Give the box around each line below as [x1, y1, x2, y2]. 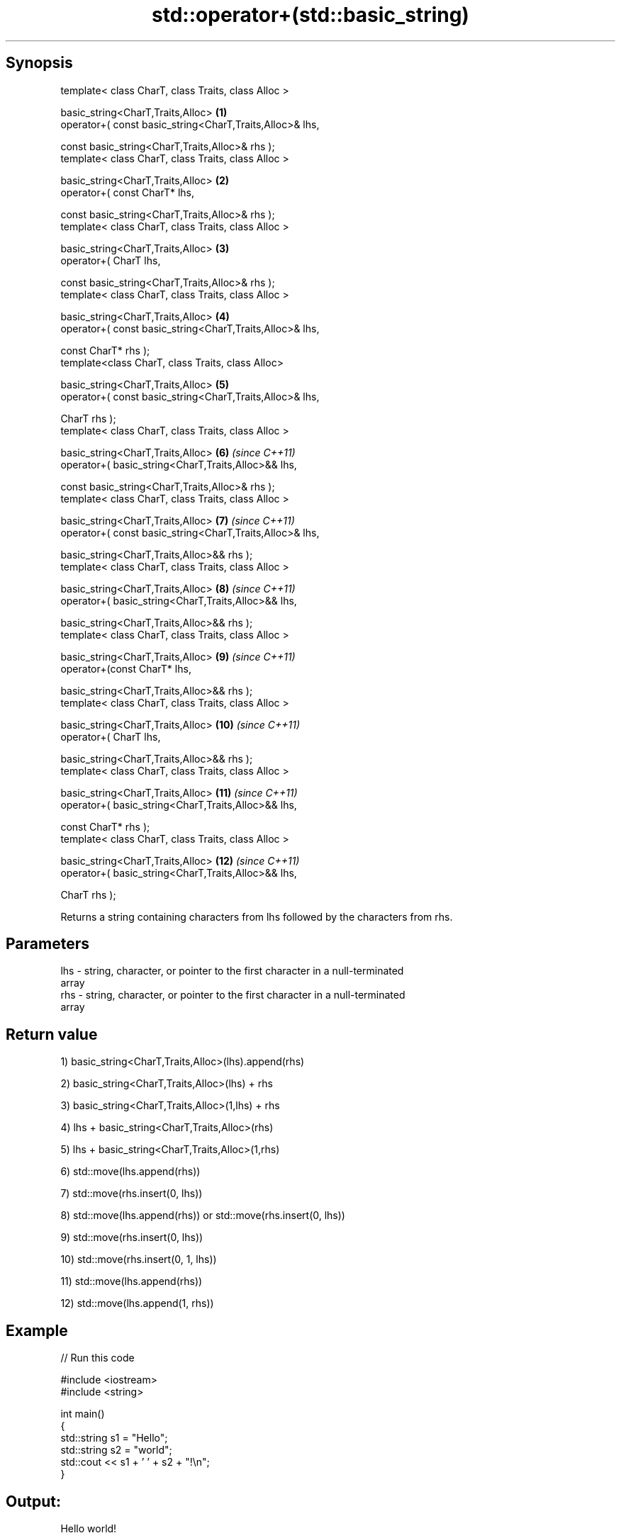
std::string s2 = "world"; [60, 1444, 172, 1456]
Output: [6, 1492, 61, 1510]
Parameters [6, 935, 89, 953]
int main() [60, 1408, 105, 1420]
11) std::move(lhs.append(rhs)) [60, 1275, 203, 1288]
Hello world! [60, 1522, 117, 1534]
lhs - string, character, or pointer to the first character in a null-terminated [60, 965, 404, 977]
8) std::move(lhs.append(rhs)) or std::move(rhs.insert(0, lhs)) [60, 1209, 345, 1222]
